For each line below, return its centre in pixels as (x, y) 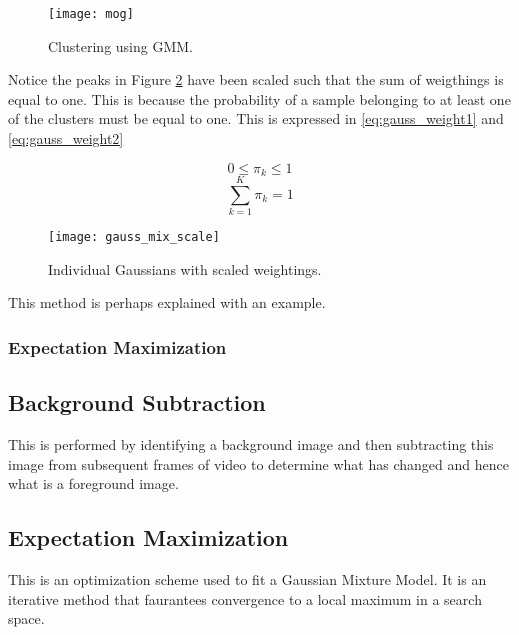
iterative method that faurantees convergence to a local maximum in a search (245, 598)
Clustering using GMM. (120, 45)
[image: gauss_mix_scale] (134, 237)
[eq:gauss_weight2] (66, 138)
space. (26, 618)
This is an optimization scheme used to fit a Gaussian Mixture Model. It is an (247, 579)
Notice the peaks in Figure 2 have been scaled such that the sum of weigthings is (256, 79)
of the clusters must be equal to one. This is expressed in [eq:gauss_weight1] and (256, 118)
